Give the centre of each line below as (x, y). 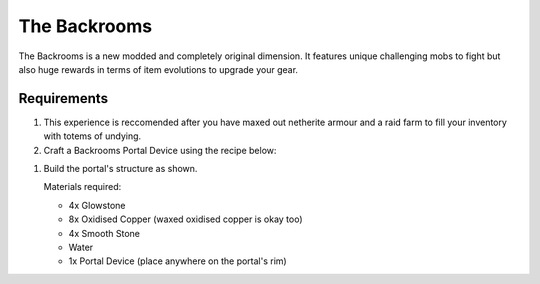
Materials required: (82, 187)
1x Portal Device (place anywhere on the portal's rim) (177, 261)
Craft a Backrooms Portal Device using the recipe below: (160, 150)
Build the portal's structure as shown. (120, 169)
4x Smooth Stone (104, 233)
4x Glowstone (97, 205)
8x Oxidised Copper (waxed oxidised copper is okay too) (186, 219)
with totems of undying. (92, 136)
